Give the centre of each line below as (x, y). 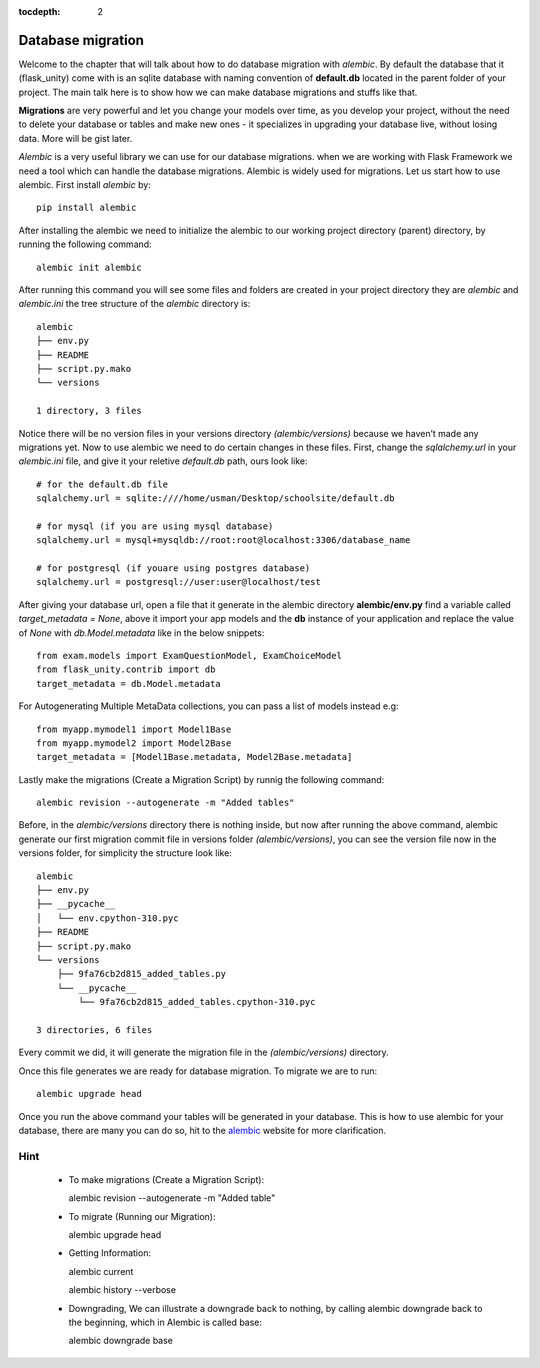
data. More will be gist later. (75, 138)
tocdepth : (39, 11)
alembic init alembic (89, 267)
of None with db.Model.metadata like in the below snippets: (141, 632)
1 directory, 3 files (89, 411)
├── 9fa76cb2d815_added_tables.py (141, 974)
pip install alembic (86, 208)
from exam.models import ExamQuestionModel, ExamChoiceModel (189, 655)
